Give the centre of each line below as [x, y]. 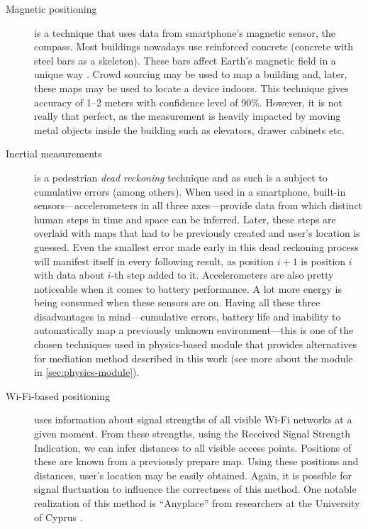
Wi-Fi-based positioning [58, 395]
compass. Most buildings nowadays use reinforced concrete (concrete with [194, 46]
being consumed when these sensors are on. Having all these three [177, 302]
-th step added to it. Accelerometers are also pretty [222, 275]
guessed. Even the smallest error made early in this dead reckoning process [196, 246]
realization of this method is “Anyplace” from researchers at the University [197, 503]
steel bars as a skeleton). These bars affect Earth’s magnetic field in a [185, 60]
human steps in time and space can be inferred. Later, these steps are [185, 219]
